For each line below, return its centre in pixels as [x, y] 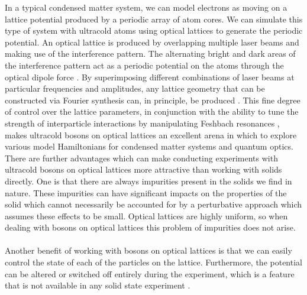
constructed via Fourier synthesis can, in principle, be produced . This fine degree [153, 100]
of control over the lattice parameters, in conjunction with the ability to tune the [152, 111]
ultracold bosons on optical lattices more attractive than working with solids [143, 169]
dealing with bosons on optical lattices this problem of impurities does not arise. [150, 227]
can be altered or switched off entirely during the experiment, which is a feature [150, 273]
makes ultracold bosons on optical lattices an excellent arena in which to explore [151, 134]
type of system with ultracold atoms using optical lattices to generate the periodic [154, 30]
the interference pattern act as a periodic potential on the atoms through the [144, 65]
